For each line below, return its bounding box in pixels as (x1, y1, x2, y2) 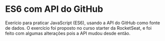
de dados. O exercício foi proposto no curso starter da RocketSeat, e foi (5, 25, 152, 31)
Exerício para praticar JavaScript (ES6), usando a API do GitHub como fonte (5, 20, 160, 26)
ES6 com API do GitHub (5, 3, 103, 15)
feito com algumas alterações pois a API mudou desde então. (5, 30, 131, 36)
